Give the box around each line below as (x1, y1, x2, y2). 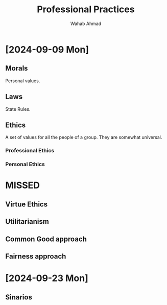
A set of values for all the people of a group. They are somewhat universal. (5, 134, 162, 140)
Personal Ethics (5, 161, 45, 168)
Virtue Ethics (5, 200, 47, 208)
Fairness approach (5, 252, 66, 261)
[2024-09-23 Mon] (5, 272, 88, 284)
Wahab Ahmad (70, 20, 102, 27)
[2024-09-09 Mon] (5, 43, 89, 55)
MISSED (5, 180, 40, 191)
